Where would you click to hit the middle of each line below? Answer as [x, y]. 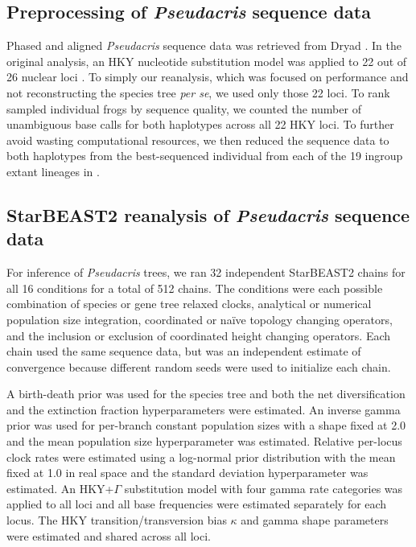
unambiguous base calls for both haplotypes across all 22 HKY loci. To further [200, 124]
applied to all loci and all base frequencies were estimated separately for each [197, 504]
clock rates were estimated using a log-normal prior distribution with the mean [201, 457]
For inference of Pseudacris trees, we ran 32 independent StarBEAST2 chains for [206, 272]
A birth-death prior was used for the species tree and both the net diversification [206, 394]
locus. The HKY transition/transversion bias [117, 520]
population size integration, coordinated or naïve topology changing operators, [200, 319]
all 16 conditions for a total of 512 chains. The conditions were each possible [195, 288]
